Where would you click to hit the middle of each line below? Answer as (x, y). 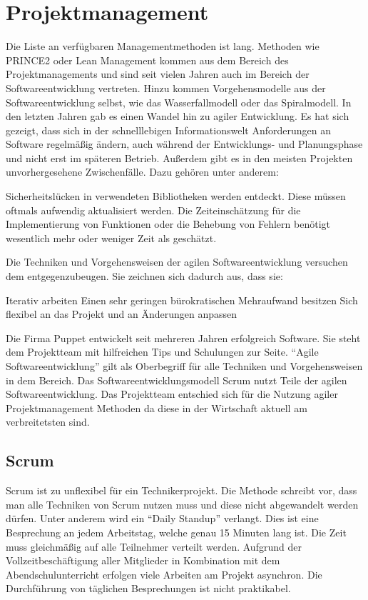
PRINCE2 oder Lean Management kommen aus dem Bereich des (147, 60)
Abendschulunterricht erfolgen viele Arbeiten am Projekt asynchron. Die (164, 574)
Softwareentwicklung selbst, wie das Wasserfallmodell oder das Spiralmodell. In (179, 102)
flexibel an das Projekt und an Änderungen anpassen (122, 314)
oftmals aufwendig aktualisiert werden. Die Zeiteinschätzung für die (153, 210)
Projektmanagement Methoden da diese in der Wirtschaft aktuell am (157, 407)
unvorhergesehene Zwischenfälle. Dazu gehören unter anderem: (142, 172)
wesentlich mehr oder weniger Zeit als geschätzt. (111, 237)
